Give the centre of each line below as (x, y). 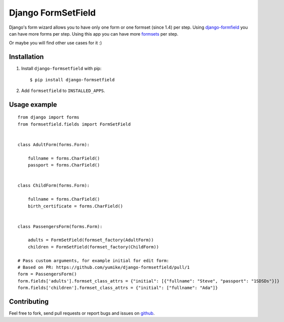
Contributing (29, 302)
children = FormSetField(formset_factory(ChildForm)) (93, 247)
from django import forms (49, 117)
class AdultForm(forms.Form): (54, 144)
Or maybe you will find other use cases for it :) (56, 43)
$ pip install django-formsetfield (72, 80)
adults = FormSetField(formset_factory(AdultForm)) (91, 240)
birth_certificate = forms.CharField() (75, 206)
